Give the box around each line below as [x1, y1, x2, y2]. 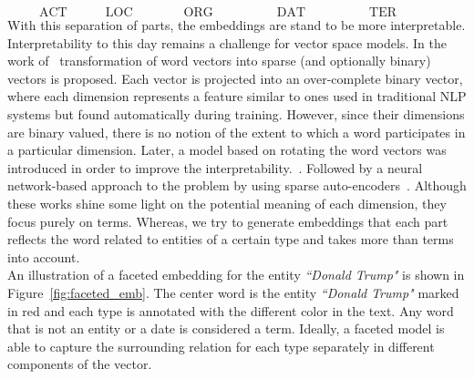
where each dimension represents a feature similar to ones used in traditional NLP [7, 87, 467, 106]
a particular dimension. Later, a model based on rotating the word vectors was [7, 140, 447, 159]
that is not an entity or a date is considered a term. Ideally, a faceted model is [7, 319, 445, 338]
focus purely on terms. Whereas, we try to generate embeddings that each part [7, 211, 448, 230]
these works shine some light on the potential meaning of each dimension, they [7, 193, 447, 212]
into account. [7, 247, 80, 266]
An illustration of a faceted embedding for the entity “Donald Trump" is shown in [7, 265, 465, 284]
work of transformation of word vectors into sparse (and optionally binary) [7, 51, 431, 70]
